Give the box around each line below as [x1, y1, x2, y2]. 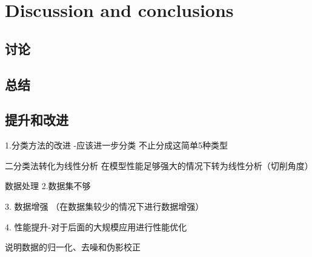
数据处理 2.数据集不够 [5, 179, 91, 192]
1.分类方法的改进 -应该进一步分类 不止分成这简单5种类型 [5, 139, 228, 152]
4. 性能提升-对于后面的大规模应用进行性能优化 [5, 220, 187, 233]
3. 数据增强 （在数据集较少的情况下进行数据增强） [5, 199, 204, 212]
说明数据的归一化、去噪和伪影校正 [5, 241, 141, 253]
